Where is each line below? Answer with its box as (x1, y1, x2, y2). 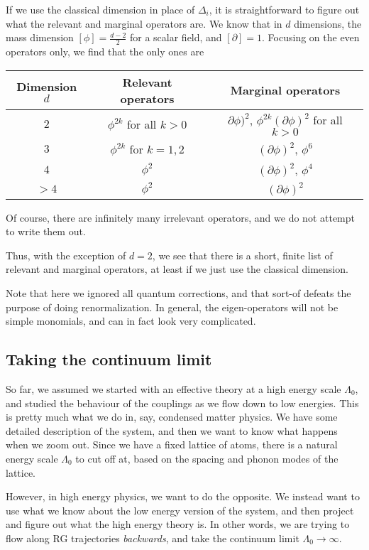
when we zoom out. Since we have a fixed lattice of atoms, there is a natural (6, 437, 338, 452)
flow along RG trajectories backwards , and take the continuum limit (6, 530, 299, 545)
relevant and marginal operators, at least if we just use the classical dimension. (6, 261, 348, 276)
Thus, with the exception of (6, 247, 126, 262)
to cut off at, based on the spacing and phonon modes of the (75, 451, 338, 465)
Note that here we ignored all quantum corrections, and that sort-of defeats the (6, 285, 351, 300)
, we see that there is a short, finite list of (152, 247, 333, 262)
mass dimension (6, 30, 74, 45)
